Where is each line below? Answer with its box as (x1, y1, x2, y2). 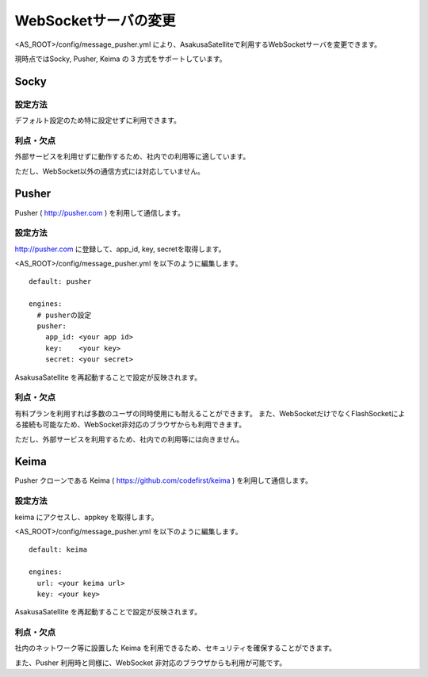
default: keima (29, 545, 88, 554)
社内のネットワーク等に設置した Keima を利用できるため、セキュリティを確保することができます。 (14, 643, 336, 653)
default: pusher (29, 277, 92, 286)
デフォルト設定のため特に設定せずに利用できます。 (14, 116, 182, 125)
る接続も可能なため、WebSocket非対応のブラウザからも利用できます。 (14, 420, 246, 430)
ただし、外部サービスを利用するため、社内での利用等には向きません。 (14, 434, 244, 444)
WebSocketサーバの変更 (14, 12, 176, 29)
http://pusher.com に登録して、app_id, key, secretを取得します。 (14, 244, 226, 254)
